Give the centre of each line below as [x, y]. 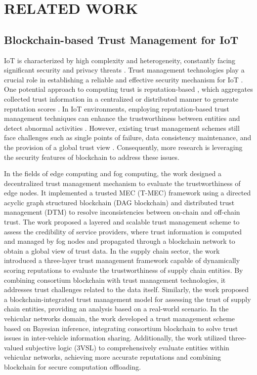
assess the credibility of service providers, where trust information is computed [123, 231]
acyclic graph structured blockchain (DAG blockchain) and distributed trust [119, 202]
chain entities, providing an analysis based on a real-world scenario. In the [116, 309]
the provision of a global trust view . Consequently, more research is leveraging [123, 147]
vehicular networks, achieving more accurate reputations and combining [113, 357]
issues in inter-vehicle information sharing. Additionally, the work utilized [115, 338]
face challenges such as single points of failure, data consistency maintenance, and [128, 137]
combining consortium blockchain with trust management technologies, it [115, 280]
